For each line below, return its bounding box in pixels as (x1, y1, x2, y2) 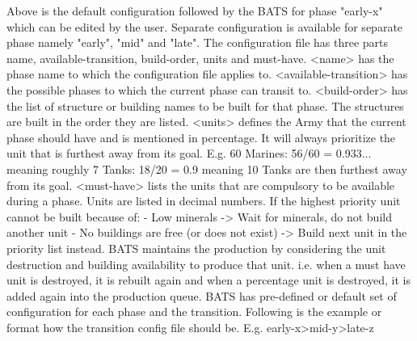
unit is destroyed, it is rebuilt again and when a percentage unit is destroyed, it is (6, 272, 411, 288)
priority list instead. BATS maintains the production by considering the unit (6, 239, 386, 256)
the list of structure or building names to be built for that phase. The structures (6, 97, 404, 114)
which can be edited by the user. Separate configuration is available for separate (6, 18, 403, 35)
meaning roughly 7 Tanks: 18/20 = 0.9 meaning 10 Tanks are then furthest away (6, 160, 407, 177)
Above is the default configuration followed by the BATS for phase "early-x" (6, 2, 383, 19)
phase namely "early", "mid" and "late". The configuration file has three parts (6, 34, 389, 51)
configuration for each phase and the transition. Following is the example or (6, 303, 382, 320)
